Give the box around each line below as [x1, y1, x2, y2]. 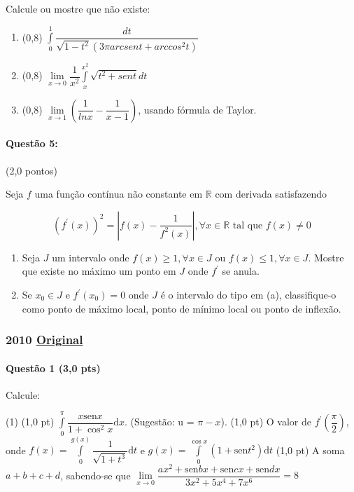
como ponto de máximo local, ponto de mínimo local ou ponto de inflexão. [22, 301, 341, 315]
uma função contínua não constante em [34, 186, 203, 201]
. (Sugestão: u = [125, 414, 194, 429]
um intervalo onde [52, 250, 129, 264]
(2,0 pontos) [6, 163, 57, 177]
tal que [232, 220, 263, 231]
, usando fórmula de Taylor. [138, 102, 257, 116]
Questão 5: [6, 136, 58, 151]
